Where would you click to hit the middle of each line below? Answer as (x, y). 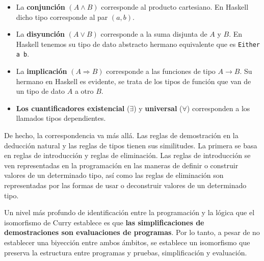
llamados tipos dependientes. (61, 118)
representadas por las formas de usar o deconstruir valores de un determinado (125, 185)
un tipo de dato (41, 91)
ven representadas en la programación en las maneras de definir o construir (121, 165)
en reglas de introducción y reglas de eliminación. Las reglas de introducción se (127, 155)
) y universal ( (158, 108)
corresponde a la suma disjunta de (154, 34)
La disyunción (40, 34)
